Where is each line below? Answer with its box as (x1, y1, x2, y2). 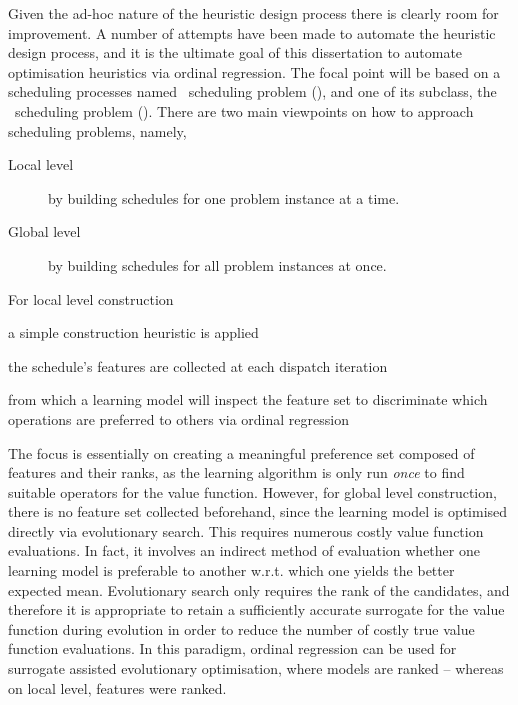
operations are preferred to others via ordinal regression (8, 408, 349, 429)
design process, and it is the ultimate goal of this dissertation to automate (8, 42, 463, 63)
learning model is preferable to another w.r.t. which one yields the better (8, 560, 455, 581)
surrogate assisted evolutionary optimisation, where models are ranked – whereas (8, 658, 504, 679)
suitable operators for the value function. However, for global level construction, (8, 481, 497, 502)
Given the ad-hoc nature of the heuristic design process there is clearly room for (8, 3, 499, 23)
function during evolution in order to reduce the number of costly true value (8, 618, 475, 639)
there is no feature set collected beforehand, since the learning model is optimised (8, 501, 508, 522)
